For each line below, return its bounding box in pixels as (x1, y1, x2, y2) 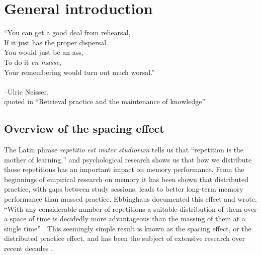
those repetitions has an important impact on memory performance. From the (4, 164, 244, 175)
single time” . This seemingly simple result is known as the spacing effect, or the (4, 223, 251, 233)
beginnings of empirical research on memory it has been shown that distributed (4, 174, 248, 184)
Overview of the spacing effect (4, 121, 164, 136)
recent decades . (4, 243, 53, 253)
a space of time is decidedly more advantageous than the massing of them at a (4, 213, 245, 224)
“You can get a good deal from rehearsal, (4, 27, 131, 38)
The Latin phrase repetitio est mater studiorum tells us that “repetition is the (4, 144, 244, 155)
